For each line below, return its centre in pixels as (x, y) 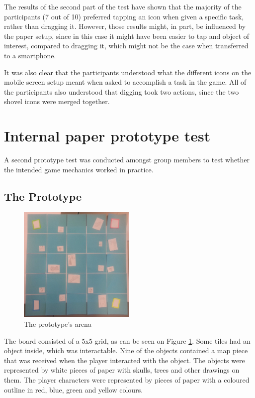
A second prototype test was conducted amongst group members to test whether (127, 160)
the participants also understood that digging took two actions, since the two (122, 91)
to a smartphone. (30, 55)
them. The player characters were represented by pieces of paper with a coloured (127, 379)
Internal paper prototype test (107, 136)
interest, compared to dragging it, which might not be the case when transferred (126, 46)
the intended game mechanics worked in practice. (79, 169)
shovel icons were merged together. (57, 101)
